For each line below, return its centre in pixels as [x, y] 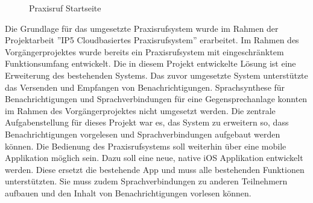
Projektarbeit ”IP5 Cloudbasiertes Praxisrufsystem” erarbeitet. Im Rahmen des [152, 40]
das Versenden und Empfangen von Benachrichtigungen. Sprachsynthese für [145, 87]
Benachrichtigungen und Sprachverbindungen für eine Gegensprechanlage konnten [156, 99]
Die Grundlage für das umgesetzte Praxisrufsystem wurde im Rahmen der [142, 28]
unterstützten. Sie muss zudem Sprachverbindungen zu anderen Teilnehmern [146, 181]
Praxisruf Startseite [65, 8]
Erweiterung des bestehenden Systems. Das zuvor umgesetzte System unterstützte [156, 75]
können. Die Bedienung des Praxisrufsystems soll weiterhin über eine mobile [146, 146]
